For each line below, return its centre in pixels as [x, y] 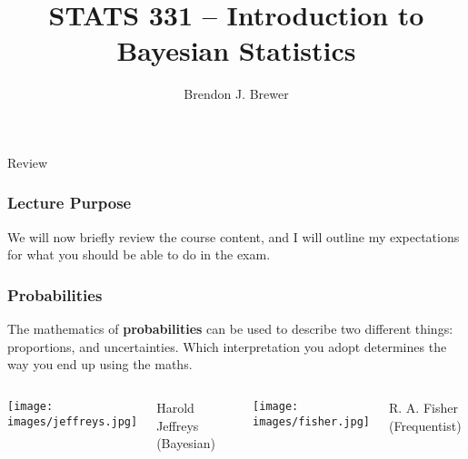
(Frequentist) [425, 425]
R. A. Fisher [423, 407]
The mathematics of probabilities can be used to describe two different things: [230, 329]
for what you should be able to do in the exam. [139, 254]
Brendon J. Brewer [236, 94]
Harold [175, 407]
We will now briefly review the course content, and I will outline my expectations [234, 236]
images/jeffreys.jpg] [73, 421]
